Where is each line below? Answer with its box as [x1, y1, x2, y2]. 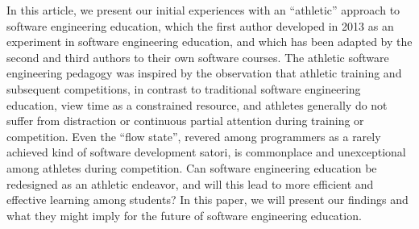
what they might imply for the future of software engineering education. [6, 206, 362, 223]
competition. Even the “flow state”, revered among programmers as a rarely [6, 127, 381, 144]
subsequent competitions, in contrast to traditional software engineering [6, 80, 361, 97]
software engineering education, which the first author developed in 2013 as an [6, 17, 394, 34]
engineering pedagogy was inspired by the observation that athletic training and [6, 65, 402, 81]
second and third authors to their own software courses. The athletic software [6, 48, 389, 65]
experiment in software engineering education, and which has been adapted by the [6, 33, 413, 50]
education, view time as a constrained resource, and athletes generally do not [6, 96, 388, 113]
